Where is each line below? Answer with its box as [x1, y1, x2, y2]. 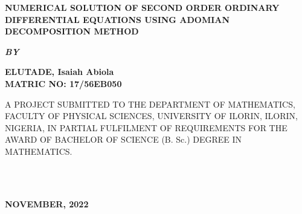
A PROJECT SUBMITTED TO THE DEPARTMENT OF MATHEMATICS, [5, 97, 295, 110]
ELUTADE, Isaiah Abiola [5, 65, 114, 78]
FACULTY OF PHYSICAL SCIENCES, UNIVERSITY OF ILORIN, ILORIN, [5, 109, 298, 122]
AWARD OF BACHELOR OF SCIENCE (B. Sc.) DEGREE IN [5, 133, 242, 146]
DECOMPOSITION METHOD [5, 25, 139, 37]
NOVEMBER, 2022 [5, 197, 89, 210]
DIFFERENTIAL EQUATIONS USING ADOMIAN [5, 13, 230, 25]
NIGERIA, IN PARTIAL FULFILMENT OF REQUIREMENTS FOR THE [5, 121, 288, 134]
